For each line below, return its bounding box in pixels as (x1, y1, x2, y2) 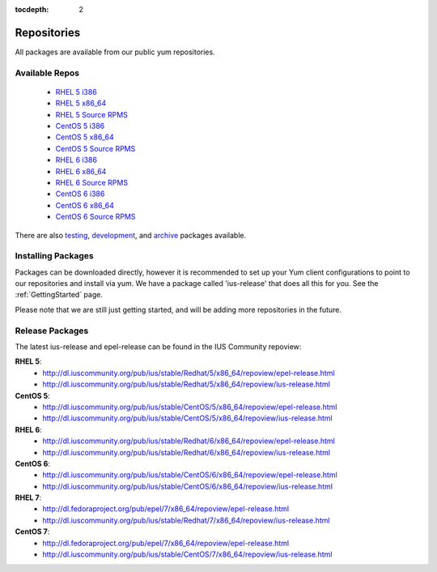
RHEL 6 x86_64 (55, 166, 107, 176)
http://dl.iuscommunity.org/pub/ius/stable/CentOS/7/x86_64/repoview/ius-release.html (42, 549, 333, 559)
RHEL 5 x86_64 (55, 98, 107, 109)
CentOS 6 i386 (55, 189, 105, 198)
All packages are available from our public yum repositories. (15, 47, 215, 57)
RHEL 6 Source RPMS (55, 177, 129, 187)
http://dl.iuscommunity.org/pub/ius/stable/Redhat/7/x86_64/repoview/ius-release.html (42, 515, 330, 525)
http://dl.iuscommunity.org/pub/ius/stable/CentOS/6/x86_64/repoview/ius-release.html (42, 481, 333, 491)
